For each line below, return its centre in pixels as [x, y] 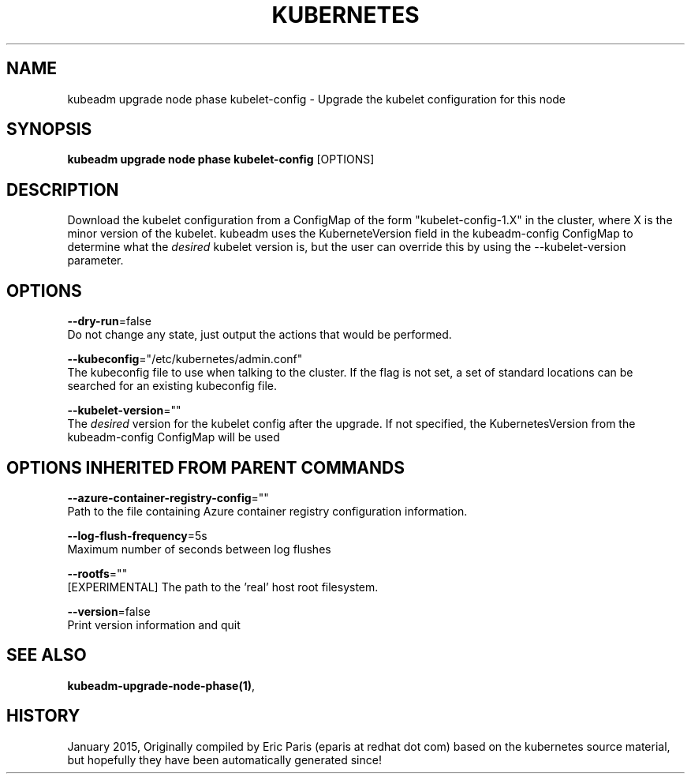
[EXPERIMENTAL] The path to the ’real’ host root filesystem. [223, 587]
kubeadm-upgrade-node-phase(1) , [161, 685]
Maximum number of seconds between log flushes [199, 549]
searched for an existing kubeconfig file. [172, 386]
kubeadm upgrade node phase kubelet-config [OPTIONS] [221, 159]
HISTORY [43, 716]
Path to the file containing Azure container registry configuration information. [267, 511]
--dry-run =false [109, 321]
